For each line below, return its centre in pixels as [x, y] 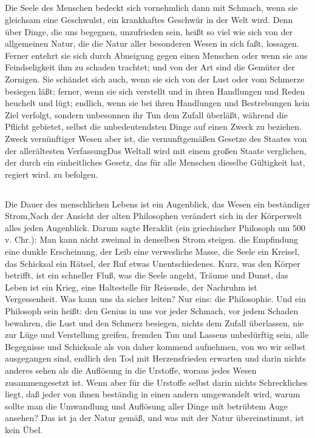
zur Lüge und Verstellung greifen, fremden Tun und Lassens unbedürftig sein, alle [157, 335]
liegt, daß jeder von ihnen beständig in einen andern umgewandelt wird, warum [153, 394]
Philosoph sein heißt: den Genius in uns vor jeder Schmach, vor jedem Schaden [152, 311]
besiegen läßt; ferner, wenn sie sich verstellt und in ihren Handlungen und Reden [155, 91]
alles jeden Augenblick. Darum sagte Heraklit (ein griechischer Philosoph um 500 [155, 227]
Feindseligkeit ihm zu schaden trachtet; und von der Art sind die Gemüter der [150, 67]
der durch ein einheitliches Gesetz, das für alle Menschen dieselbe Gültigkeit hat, [155, 162]
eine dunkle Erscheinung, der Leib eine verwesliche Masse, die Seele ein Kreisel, [152, 251]
